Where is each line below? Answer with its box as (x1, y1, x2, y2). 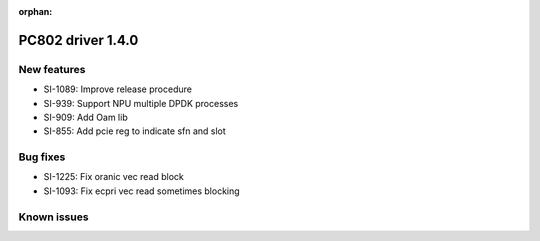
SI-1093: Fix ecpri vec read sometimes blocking (43, 185, 240, 197)
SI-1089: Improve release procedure (43, 83, 192, 95)
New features (18, 62, 86, 76)
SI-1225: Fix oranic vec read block (43, 171, 185, 183)
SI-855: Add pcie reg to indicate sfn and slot (43, 125, 227, 137)
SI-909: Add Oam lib (43, 111, 129, 123)
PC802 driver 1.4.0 (18, 31, 139, 49)
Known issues (18, 210, 89, 224)
